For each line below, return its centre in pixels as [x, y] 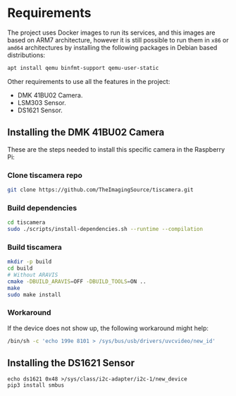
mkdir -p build [30, 262]
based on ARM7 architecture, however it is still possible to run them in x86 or [118, 40]
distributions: [26, 55]
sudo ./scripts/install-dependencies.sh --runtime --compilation [105, 229]
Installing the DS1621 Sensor [71, 362]
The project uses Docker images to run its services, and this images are [111, 32]
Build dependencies [42, 208]
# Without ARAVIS [33, 275]
